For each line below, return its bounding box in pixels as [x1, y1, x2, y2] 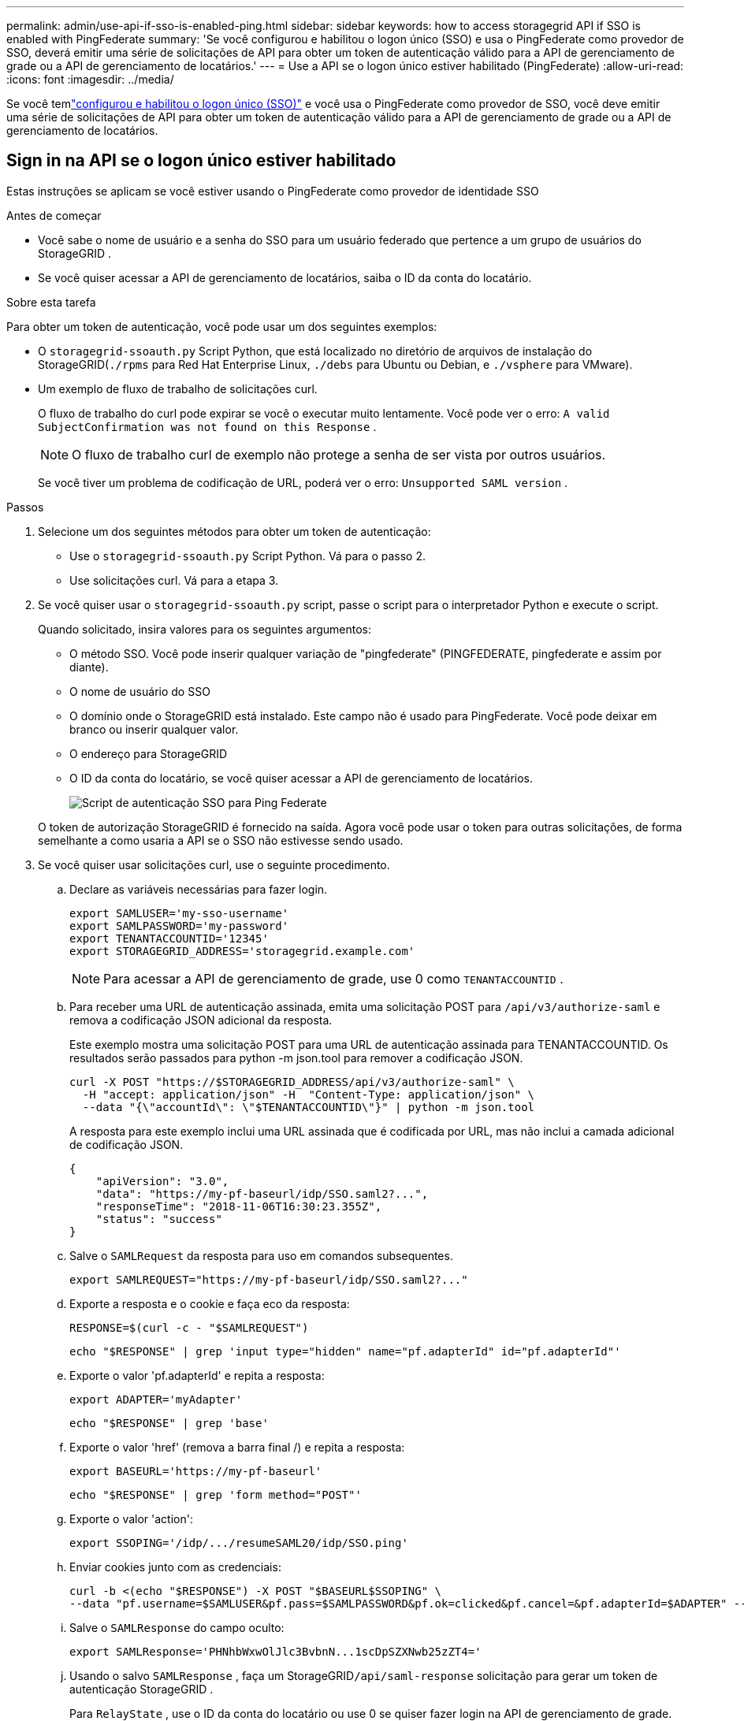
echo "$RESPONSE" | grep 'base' [69, 1416, 269, 1429]
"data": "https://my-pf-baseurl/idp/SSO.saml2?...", [95, 1187, 429, 1200]
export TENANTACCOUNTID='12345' [69, 931, 269, 945]
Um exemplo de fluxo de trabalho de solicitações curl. [38, 381, 318, 396]
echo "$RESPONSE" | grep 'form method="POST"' [69, 1488, 362, 1501]
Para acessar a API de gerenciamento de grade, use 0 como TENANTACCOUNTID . [103, 970, 564, 987]
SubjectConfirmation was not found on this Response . [38, 419, 377, 433]
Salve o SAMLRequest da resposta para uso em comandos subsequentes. [69, 1248, 453, 1262]
